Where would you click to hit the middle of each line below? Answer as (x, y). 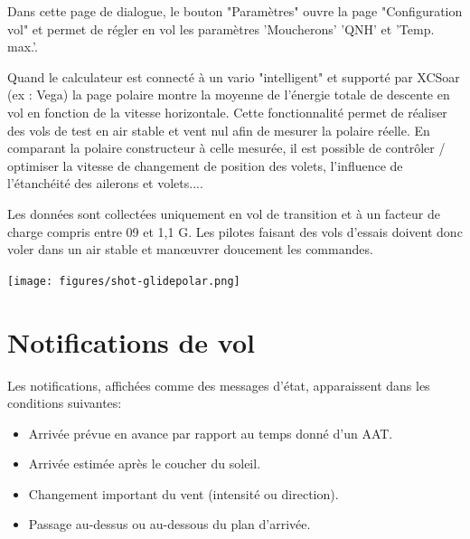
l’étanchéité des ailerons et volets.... (105, 183)
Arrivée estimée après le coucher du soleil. (145, 463)
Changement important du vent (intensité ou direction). (183, 493)
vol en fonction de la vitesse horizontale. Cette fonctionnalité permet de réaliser (227, 112)
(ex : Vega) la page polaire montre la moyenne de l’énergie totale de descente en (229, 95)
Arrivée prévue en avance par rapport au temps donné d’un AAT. (211, 433)
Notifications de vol (131, 341)
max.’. (23, 47)
